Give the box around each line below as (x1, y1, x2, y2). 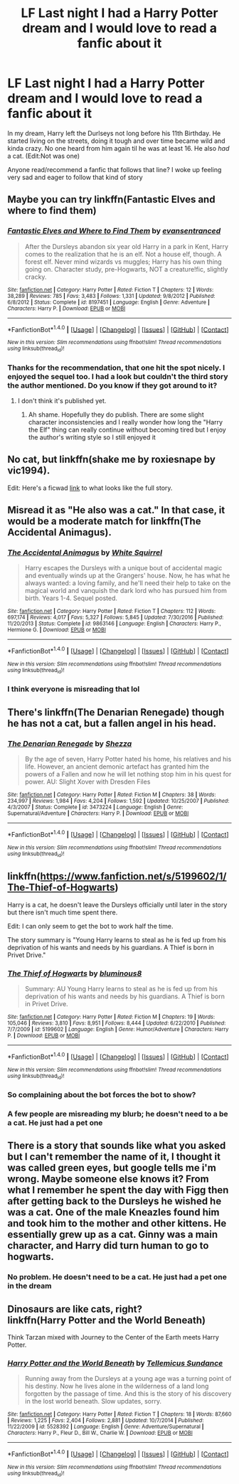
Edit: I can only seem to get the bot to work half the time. (7, 922, 174, 930)
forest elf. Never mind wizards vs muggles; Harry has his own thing (24, 257, 222, 266)
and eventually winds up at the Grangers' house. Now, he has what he (24, 571, 230, 580)
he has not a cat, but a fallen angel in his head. (7, 717, 217, 730)
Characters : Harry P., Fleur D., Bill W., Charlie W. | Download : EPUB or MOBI (7, 1429, 193, 1437)
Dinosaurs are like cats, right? (7, 1303, 142, 1315)
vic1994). (7, 464, 51, 477)
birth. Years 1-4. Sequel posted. (24, 594, 117, 602)
